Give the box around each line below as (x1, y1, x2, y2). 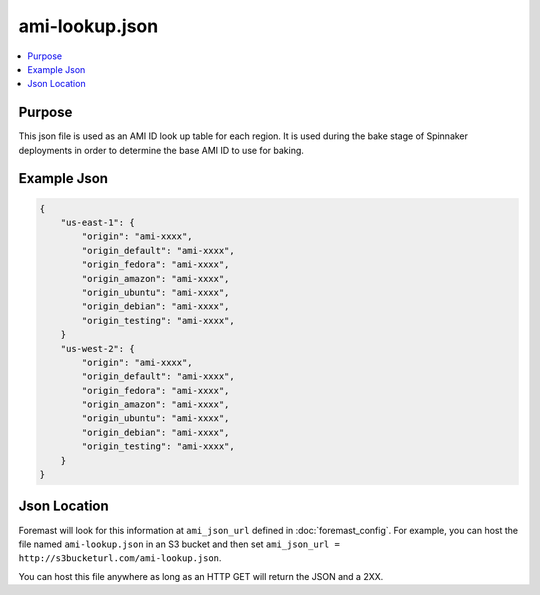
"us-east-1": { (60, 217, 135, 229)
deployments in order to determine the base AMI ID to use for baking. (18, 144, 305, 156)
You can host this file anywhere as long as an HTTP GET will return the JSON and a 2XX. (18, 570, 384, 582)
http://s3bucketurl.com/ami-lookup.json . (18, 552, 222, 564)
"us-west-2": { (60, 343, 135, 354)
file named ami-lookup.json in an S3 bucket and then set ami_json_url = (18, 538, 340, 550)
